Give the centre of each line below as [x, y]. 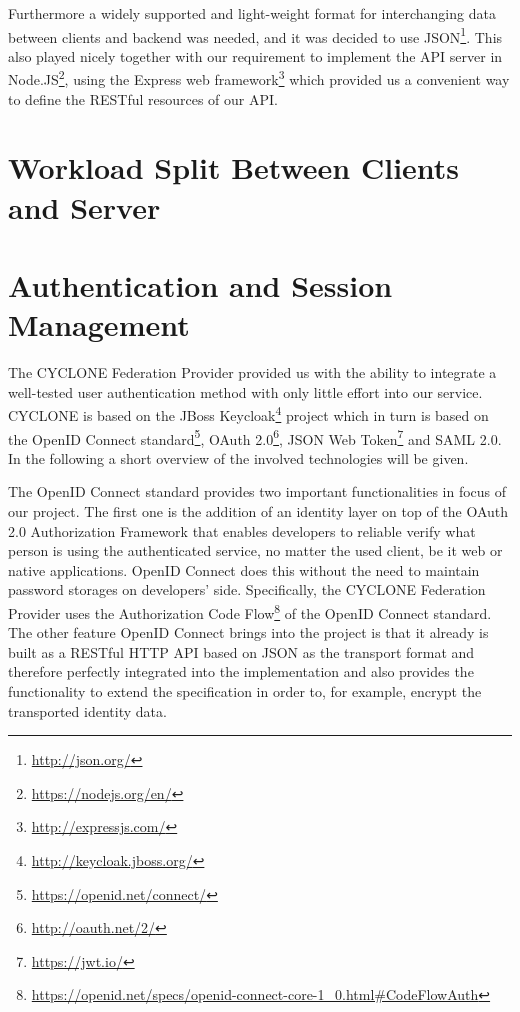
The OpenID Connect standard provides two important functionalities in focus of [257, 491]
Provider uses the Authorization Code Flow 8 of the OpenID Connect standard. [250, 611]
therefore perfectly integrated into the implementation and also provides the [241, 671]
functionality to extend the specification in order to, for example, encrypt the [245, 691]
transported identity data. [87, 710]
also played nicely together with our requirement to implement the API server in [255, 55]
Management [99, 324]
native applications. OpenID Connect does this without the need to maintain [244, 569]
